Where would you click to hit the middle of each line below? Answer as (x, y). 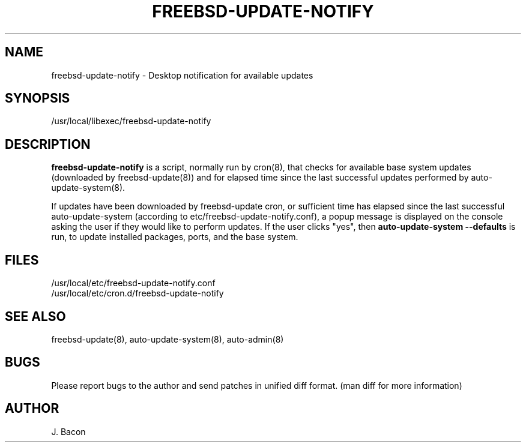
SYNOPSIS (38, 98)
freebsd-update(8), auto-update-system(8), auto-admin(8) (168, 339)
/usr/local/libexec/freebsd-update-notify (131, 121)
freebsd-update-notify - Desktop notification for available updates (182, 75)
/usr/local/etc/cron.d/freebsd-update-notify (138, 293)
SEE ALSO (35, 316)
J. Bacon (68, 431)
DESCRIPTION (48, 144)
